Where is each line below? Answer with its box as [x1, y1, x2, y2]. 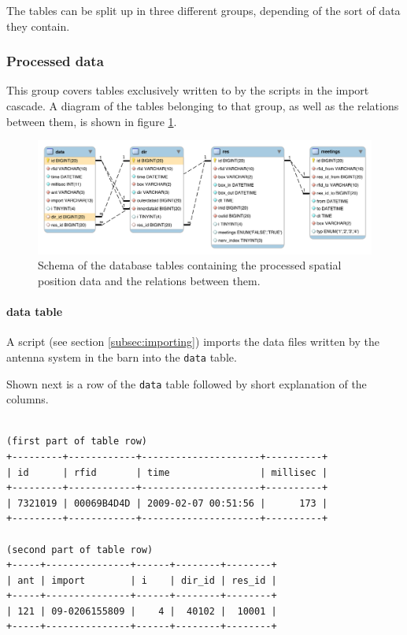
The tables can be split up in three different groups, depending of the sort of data [6, 2, 401, 18]
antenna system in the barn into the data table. [6, 348, 237, 365]
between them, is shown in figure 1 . [6, 113, 177, 129]
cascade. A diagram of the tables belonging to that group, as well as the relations [6, 98, 399, 113]
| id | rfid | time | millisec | [6, 466, 328, 478]
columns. [6, 391, 49, 407]
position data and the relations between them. [38, 272, 261, 288]
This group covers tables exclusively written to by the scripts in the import [6, 82, 369, 98]
